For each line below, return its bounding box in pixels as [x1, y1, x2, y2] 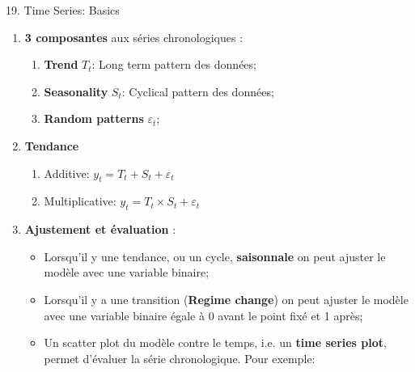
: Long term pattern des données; [91, 56, 256, 73]
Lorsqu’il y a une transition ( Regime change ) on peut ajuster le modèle [44, 290, 409, 307]
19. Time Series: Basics [6, 2, 120, 18]
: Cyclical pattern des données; [121, 82, 274, 99]
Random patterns [44, 110, 144, 127]
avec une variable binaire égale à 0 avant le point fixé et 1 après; [44, 306, 363, 323]
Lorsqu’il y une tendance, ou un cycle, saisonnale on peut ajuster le [44, 247, 386, 264]
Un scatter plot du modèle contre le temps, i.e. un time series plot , [44, 334, 387, 351]
